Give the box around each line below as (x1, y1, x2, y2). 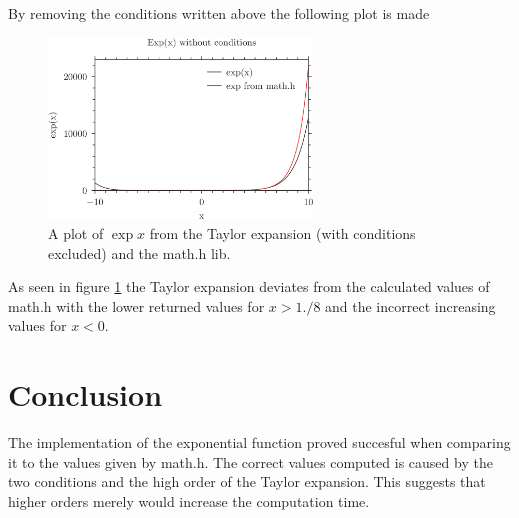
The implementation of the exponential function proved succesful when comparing (8, 432, 511, 453)
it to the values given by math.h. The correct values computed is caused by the (8, 451, 493, 472)
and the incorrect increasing (325, 295, 496, 316)
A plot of (48, 223, 104, 244)
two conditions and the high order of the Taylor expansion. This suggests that (8, 471, 486, 492)
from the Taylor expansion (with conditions (149, 223, 416, 244)
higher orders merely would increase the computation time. (8, 490, 370, 511)
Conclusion (8, 374, 163, 415)
